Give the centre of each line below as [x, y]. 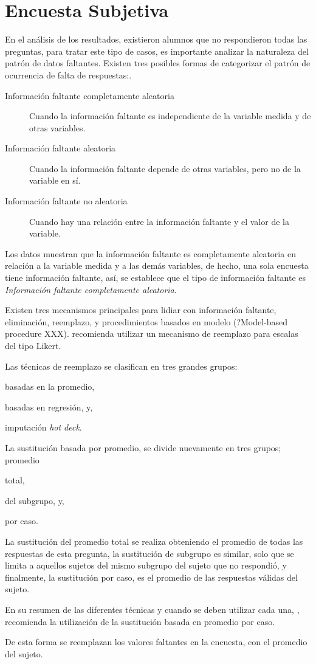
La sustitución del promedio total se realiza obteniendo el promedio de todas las [154, 541]
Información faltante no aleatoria [66, 201]
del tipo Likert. [33, 345]
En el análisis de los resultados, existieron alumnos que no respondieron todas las [156, 39]
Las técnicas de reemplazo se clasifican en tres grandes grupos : [121, 366]
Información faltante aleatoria [60, 148]
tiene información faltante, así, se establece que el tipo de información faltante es [156, 278]
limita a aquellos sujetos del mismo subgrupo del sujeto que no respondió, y [146, 565]
